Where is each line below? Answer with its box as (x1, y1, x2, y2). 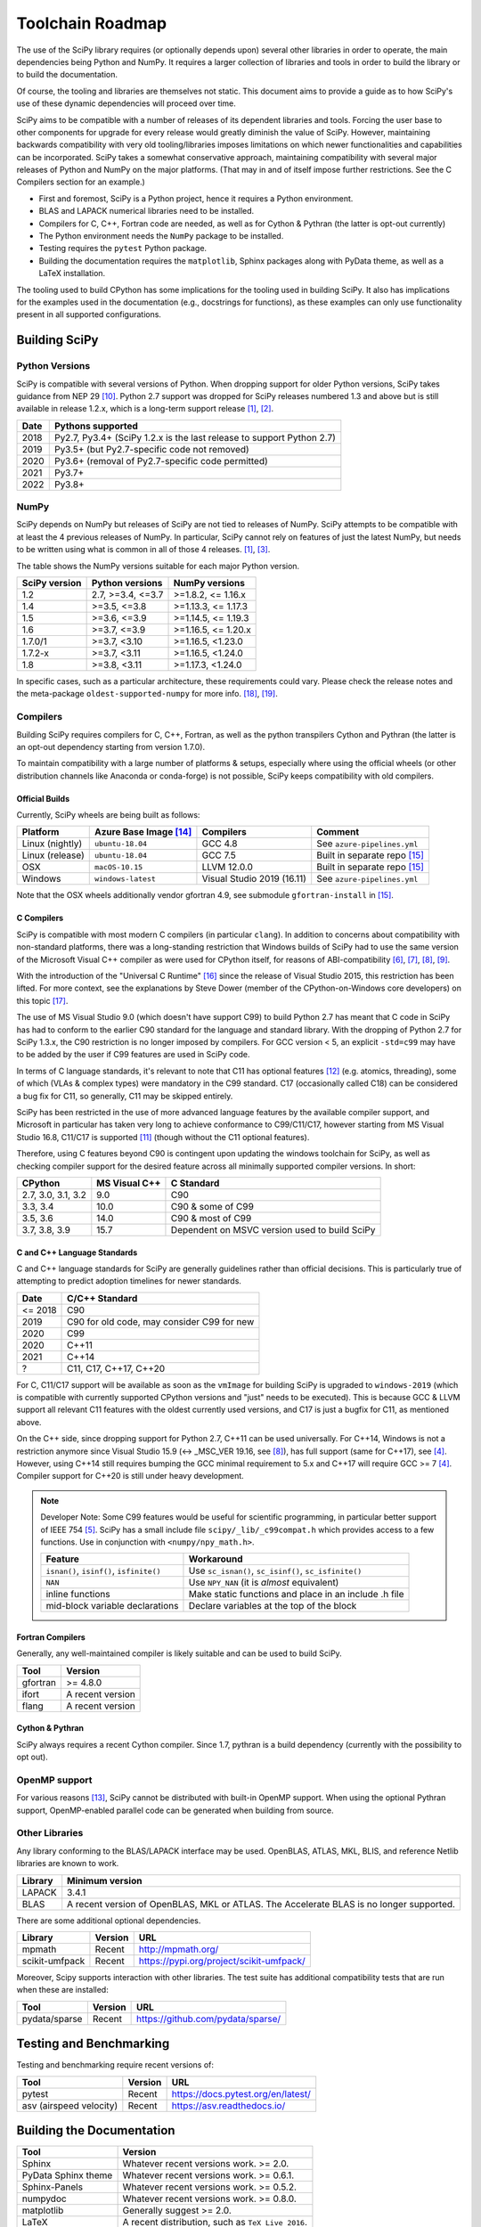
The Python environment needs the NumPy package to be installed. (38, 231, 284, 241)
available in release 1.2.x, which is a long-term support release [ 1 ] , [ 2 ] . (16, 404, 274, 414)
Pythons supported (53, 420, 138, 432)
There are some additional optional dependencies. (16, 1915, 201, 1926)
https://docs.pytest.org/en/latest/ (171, 2087, 311, 2100)
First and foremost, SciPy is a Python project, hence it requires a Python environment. (38, 192, 354, 204)
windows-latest (94, 874, 156, 884)
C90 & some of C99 (170, 1200, 254, 1212)
